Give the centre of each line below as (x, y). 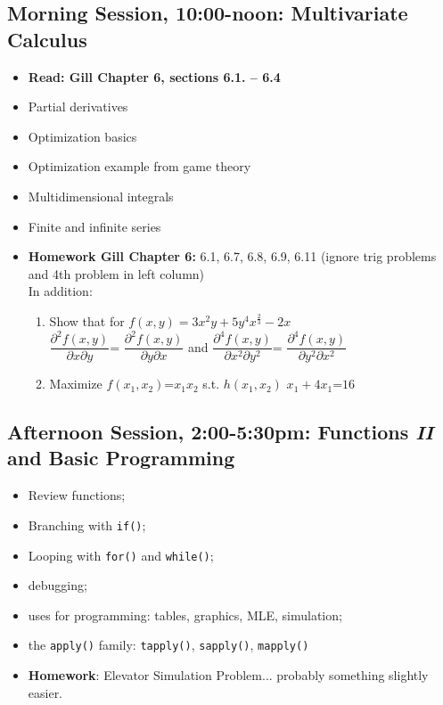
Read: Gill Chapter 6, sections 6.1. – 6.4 (154, 76)
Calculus (47, 39)
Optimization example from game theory (139, 166)
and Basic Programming (121, 458)
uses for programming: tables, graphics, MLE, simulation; (185, 615)
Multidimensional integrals (101, 196)
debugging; (57, 585)
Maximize (76, 384)
